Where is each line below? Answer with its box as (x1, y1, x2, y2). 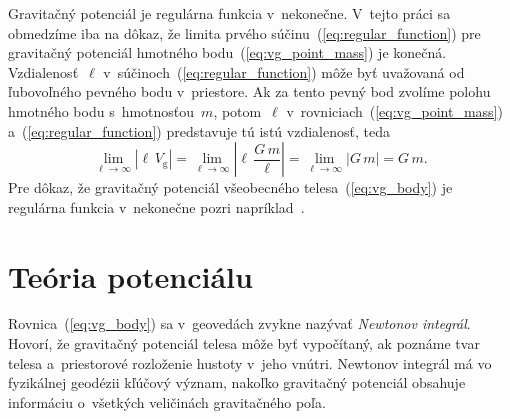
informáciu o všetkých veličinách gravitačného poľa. (8, 391, 326, 412)
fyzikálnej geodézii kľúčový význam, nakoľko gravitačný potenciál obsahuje (8, 372, 466, 393)
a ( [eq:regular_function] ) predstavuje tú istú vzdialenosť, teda (8, 120, 390, 141)
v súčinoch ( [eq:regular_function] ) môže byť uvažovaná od (103, 61, 465, 82)
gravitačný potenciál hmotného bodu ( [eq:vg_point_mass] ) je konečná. (8, 42, 447, 63)
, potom (213, 100, 262, 121)
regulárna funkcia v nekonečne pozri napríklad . (8, 196, 305, 217)
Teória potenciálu (8, 255, 253, 296)
